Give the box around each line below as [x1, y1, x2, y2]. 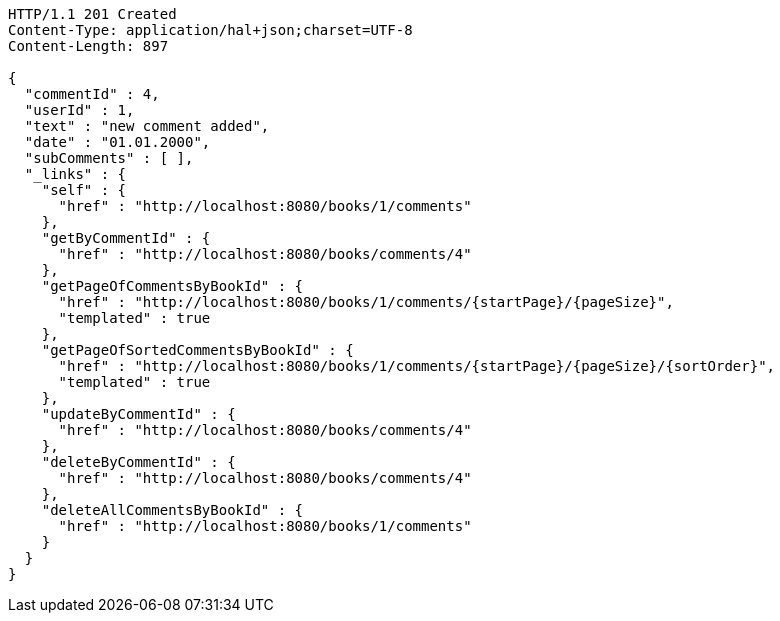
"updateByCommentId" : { [41, 406, 236, 422]
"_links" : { [24, 166, 127, 182]
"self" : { [41, 182, 127, 198]
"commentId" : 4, [24, 86, 160, 102]
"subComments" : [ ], [24, 150, 194, 166]
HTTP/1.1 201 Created [8, 6, 177, 22]
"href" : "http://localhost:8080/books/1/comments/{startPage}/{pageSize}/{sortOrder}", [58, 358, 776, 374]
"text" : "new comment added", [24, 118, 270, 134]
